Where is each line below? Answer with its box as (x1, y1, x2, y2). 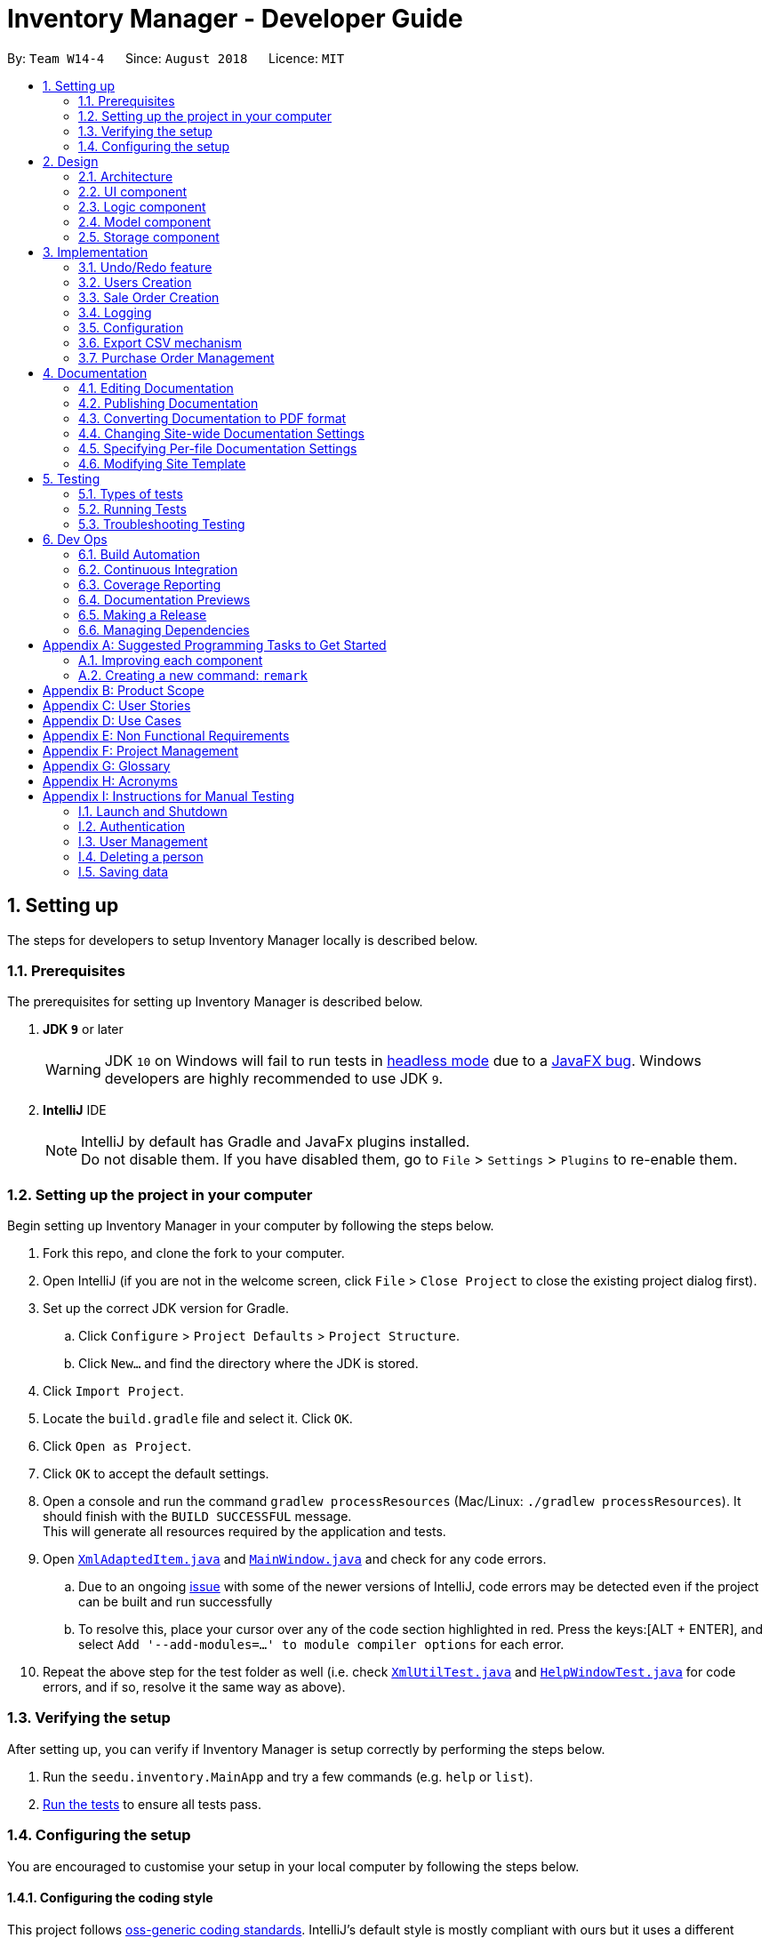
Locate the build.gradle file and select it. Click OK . (43, 1411, 353, 1427)
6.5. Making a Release (78, 606, 207, 622)
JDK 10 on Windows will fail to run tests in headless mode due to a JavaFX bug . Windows (104, 1052, 701, 1070)
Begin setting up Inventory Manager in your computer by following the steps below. (7, 1218, 494, 1234)
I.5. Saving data (78, 863, 169, 879)
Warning (45, 1061, 101, 1079)
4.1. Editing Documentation (78, 380, 234, 396)
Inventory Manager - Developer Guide (7, 4, 463, 34)
